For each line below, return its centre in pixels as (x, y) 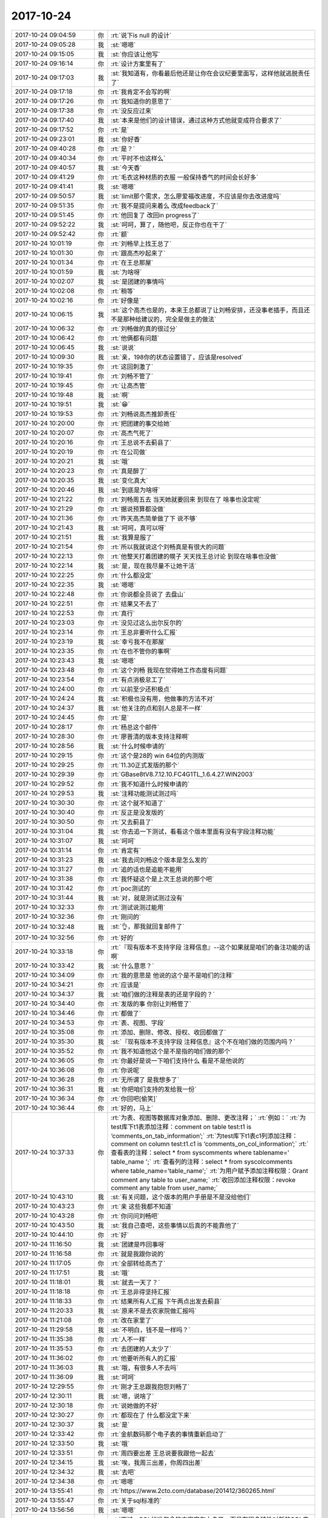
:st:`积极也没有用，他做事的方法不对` (163, 698)
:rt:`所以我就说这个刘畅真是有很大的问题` (169, 546)
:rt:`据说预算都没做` (138, 509)
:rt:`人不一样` (129, 1339)
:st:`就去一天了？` (135, 1282)
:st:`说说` (123, 347)
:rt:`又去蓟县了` (132, 822)
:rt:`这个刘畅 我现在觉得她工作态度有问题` (169, 670)
